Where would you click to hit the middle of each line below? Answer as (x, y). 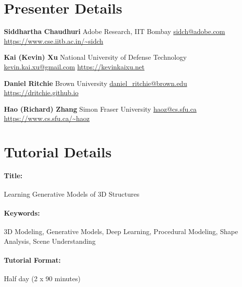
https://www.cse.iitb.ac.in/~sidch (54, 41)
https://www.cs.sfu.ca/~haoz (47, 118)
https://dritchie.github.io (41, 93)
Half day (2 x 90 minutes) (42, 279)
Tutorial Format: (32, 260)
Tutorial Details (58, 152)
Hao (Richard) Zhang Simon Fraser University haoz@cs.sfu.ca (100, 109)
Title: (13, 175)
